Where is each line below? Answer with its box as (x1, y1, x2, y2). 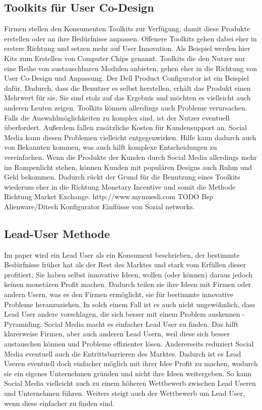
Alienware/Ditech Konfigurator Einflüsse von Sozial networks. (4, 201, 195, 211)
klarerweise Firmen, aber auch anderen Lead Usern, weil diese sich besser (4, 328, 230, 339)
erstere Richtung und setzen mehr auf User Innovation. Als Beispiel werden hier (4, 43, 250, 53)
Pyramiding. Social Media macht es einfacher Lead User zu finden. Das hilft (4, 318, 239, 329)
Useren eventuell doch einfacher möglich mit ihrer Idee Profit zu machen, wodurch (4, 358, 258, 369)
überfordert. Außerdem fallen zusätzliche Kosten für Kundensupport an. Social (4, 122, 247, 133)
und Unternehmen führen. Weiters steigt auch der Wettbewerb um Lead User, (4, 388, 245, 398)
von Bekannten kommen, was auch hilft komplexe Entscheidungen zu (4, 142, 217, 152)
